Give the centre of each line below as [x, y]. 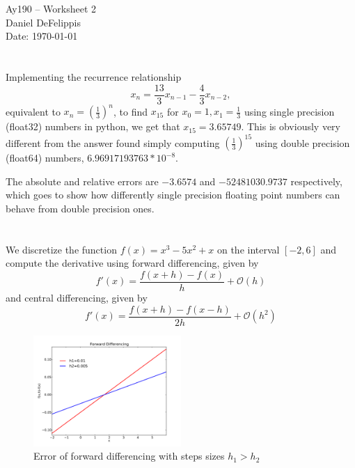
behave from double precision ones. [80, 208]
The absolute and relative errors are [82, 181]
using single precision [289, 111]
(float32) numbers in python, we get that [93, 126]
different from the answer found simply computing [113, 142]
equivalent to [33, 111]
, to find [131, 111]
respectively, [316, 181]
